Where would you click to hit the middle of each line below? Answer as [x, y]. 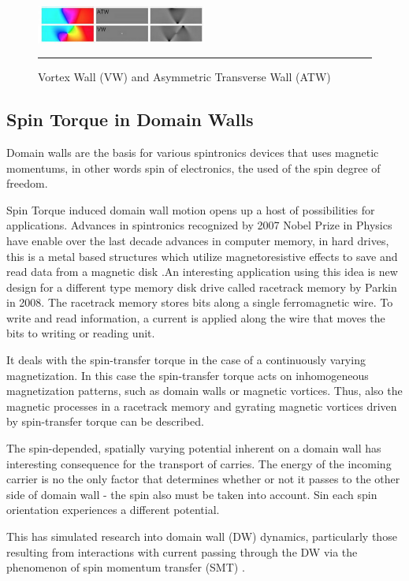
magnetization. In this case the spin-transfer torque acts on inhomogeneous [188, 375]
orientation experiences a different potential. [113, 510]
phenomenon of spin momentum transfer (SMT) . [126, 567]
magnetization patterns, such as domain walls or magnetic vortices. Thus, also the [204, 391]
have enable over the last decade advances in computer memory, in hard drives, [198, 240]
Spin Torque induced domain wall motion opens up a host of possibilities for [191, 209]
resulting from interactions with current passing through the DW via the [182, 551]
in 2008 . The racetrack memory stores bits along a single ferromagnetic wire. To [200, 302]
